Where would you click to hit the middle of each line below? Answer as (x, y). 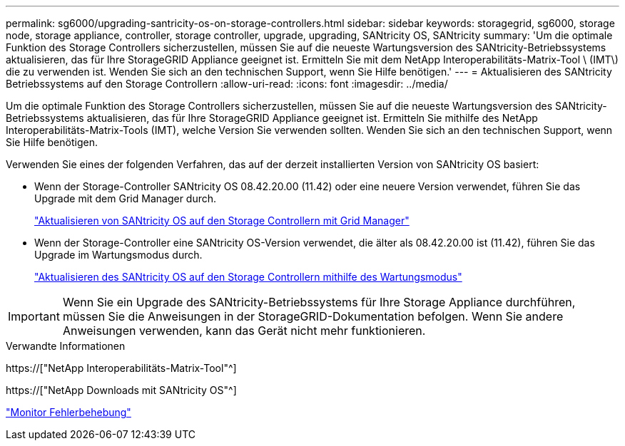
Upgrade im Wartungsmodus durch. (118, 255)
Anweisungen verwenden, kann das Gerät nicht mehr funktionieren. (244, 331)
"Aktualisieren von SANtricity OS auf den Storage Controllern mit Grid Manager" (222, 221)
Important (34, 316)
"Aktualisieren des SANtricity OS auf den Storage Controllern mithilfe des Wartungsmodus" (248, 277)
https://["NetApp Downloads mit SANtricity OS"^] (121, 390)
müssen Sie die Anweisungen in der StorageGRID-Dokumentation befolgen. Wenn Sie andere (313, 316)
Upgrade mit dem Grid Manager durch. (126, 198)
